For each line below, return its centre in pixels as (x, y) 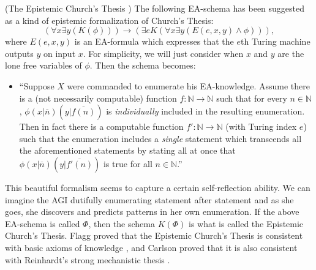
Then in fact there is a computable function (101, 126)
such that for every (252, 98)
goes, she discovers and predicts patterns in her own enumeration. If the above (152, 212)
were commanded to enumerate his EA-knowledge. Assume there (188, 85)
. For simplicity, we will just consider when (163, 53)
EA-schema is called (43, 223)
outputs (19, 53)
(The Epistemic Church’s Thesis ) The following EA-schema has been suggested (155, 8)
